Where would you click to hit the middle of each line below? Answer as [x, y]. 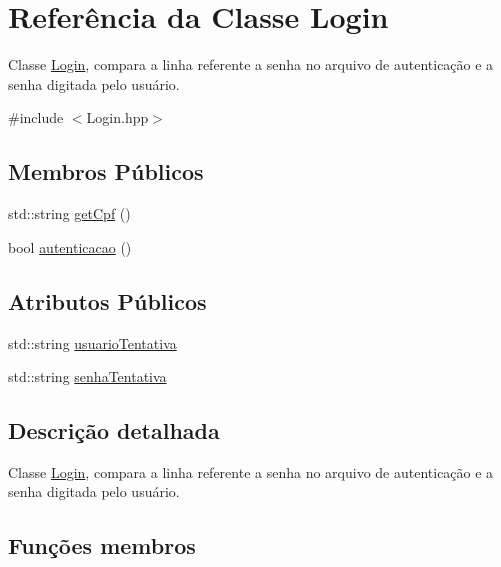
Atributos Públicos [107, 300]
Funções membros [102, 545]
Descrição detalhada [114, 430]
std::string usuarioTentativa [92, 342]
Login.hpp [117, 117]
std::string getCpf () [69, 213]
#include [36, 117]
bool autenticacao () [70, 246]
